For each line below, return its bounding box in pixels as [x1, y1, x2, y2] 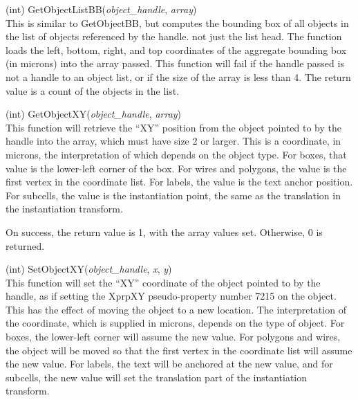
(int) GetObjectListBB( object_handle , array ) [6, 2, 197, 16]
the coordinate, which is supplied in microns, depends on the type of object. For [6, 316, 345, 330]
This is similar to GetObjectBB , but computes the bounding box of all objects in [6, 15, 349, 30]
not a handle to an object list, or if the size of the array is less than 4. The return [6, 69, 351, 84]
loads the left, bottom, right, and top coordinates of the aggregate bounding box [6, 42, 347, 57]
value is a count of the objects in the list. [6, 83, 180, 98]
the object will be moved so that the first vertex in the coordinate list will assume [6, 343, 352, 357]
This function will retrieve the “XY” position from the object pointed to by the [6, 120, 342, 134]
